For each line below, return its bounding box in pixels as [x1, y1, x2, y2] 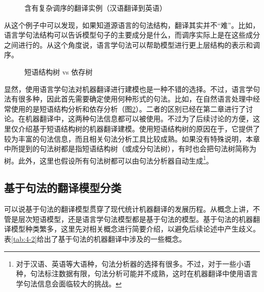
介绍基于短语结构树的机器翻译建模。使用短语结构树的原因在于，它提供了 [18, 123, 260, 134]
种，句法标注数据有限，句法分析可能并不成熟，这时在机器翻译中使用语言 [16, 268, 258, 279]
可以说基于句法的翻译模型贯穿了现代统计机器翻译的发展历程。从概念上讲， [4, 204, 253, 214]
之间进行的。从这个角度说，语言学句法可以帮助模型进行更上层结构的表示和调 [4, 39, 260, 50]
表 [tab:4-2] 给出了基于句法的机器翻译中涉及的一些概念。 [4, 233, 186, 244]
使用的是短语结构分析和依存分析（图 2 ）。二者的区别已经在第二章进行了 [11, 103, 246, 114]
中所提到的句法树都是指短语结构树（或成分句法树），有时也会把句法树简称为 [4, 143, 256, 154]
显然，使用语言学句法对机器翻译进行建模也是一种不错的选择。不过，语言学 [4, 83, 253, 94]
